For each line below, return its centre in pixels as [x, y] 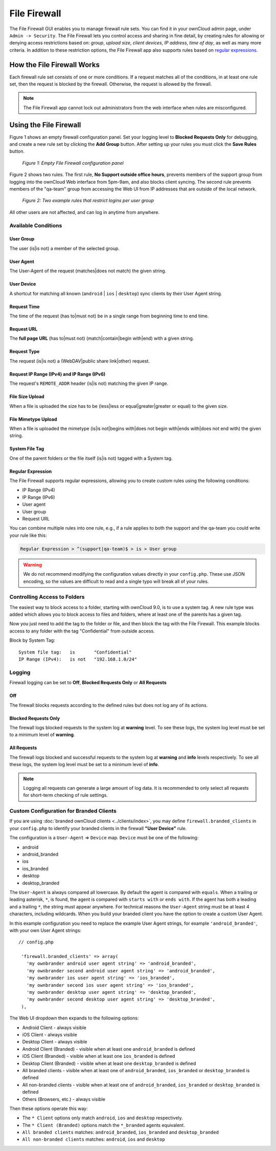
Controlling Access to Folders [47, 597]
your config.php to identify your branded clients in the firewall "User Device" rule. [98, 828]
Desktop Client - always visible [55, 1042]
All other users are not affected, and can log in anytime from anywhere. [85, 212]
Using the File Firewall [45, 125]
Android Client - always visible [54, 1027]
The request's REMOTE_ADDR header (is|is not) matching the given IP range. [89, 383]
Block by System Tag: [32, 640]
